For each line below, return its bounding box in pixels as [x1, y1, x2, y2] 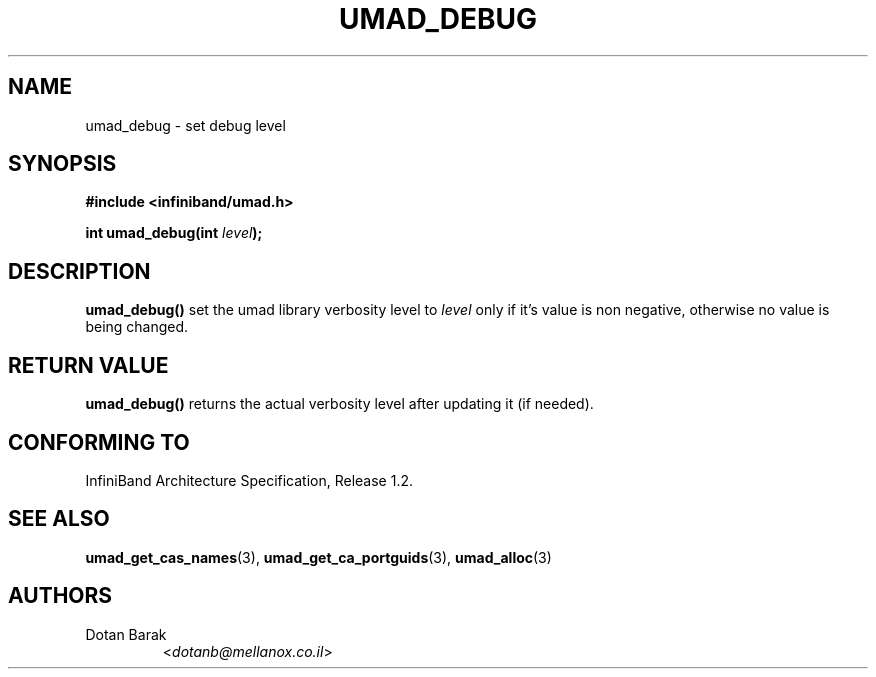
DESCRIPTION [8, 258, 151, 284]
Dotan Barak [85, 625, 167, 643]
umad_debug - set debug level [85, 116, 286, 134]
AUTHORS [8, 583, 113, 609]
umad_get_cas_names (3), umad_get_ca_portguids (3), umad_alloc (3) [85, 548, 552, 566]
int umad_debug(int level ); [85, 224, 263, 242]
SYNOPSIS [8, 151, 117, 177]
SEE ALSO [8, 506, 110, 532]
